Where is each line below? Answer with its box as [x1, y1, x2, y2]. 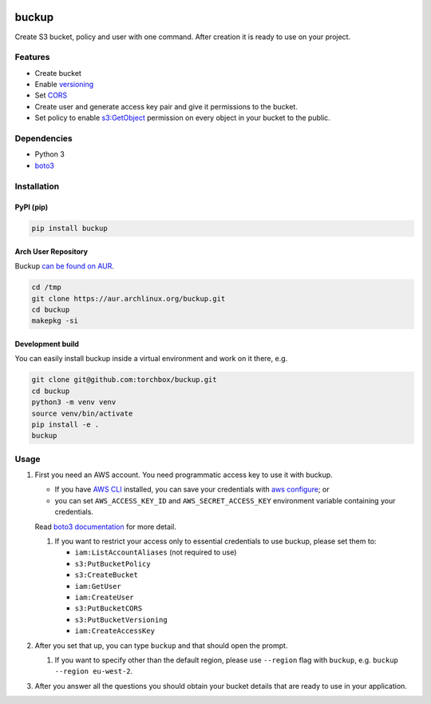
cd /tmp [31, 283, 61, 292]
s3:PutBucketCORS [74, 604, 143, 613]
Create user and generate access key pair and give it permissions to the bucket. [34, 101, 299, 111]
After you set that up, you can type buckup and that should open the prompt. [34, 640, 288, 650]
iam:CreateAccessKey [74, 626, 156, 635]
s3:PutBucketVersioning [74, 615, 168, 624]
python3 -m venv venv [31, 398, 117, 407]
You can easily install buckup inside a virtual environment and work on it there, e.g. [14, 354, 288, 364]
